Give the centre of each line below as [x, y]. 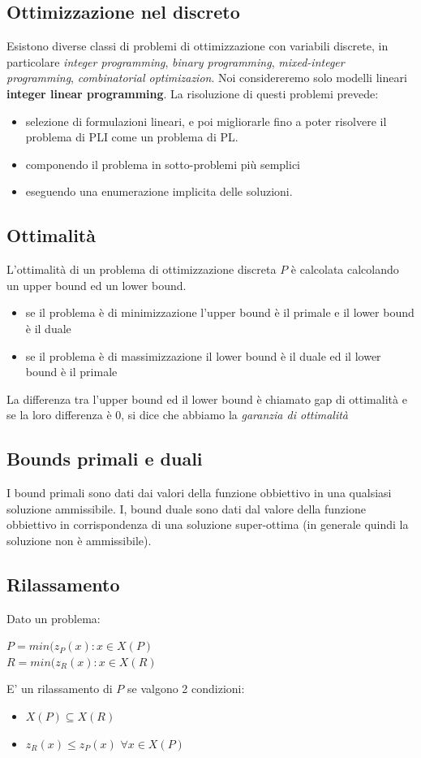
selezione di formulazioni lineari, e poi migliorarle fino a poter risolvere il [206, 121]
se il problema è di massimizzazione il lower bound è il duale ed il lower [203, 355]
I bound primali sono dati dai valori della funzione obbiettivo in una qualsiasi [199, 493]
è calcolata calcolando [345, 269]
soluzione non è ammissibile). [79, 540]
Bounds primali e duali [105, 459]
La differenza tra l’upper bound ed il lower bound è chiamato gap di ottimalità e [207, 398]
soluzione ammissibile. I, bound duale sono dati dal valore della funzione [186, 508]
